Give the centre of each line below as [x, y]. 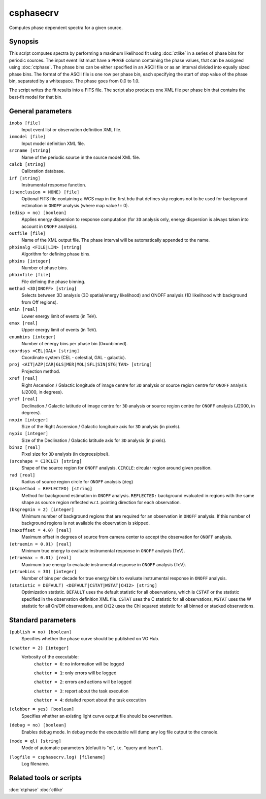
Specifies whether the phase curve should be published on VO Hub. [90, 639]
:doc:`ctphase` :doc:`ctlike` [36, 790]
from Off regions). [40, 302]
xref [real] [23, 378]
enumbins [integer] [33, 337]
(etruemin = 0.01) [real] [40, 544]
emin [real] [23, 309]
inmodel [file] [28, 137]
